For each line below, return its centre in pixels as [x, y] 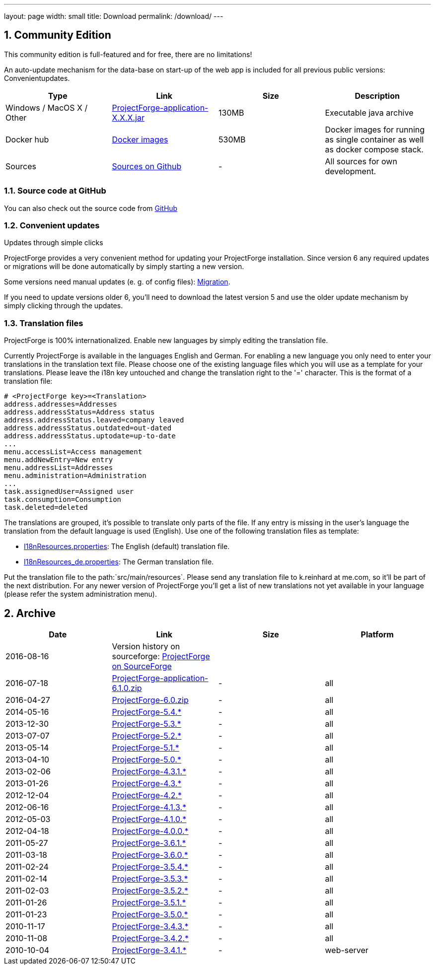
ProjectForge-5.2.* [147, 735]
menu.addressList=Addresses [59, 468]
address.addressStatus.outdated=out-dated [88, 428]
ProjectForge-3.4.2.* [150, 938]
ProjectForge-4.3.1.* [149, 771]
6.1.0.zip [127, 688]
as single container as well [374, 139]
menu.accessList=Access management [73, 452]
